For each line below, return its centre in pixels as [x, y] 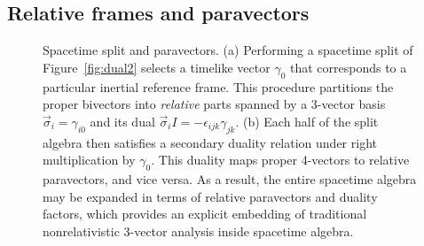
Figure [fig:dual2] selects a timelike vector [157, 67]
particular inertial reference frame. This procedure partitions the [218, 86]
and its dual [122, 121]
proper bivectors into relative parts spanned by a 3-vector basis [214, 104]
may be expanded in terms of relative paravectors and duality [210, 196]
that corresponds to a [348, 67]
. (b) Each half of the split [307, 121]
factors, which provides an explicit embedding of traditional [205, 214]
